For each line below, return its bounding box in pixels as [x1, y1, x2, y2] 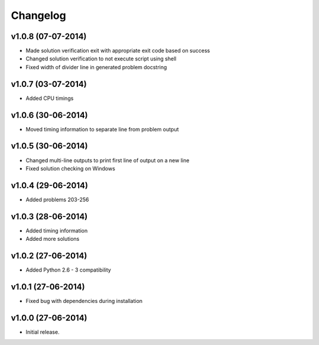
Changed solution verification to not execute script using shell [25, 55, 177, 62]
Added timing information [25, 227, 88, 234]
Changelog [11, 9, 66, 22]
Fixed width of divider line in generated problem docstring [25, 63, 167, 70]
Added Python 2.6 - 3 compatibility [25, 266, 112, 273]
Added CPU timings [25, 95, 74, 102]
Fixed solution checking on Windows [25, 165, 115, 172]
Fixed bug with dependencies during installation [25, 297, 143, 304]
